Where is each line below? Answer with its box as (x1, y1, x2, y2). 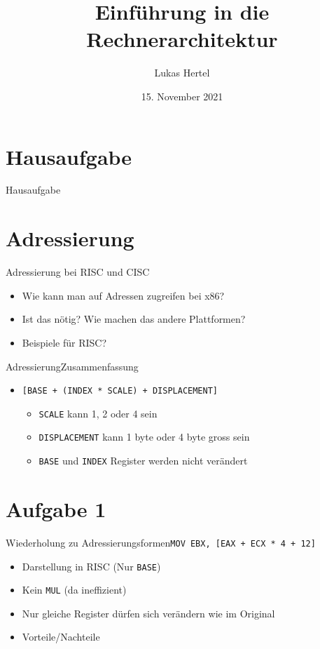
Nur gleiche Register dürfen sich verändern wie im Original (22, 605, 275, 620)
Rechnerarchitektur (86, 25, 278, 53)
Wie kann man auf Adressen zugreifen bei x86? (22, 288, 225, 302)
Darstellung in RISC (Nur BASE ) (22, 558, 161, 573)
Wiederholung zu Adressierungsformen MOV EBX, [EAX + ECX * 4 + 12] (6, 535, 316, 549)
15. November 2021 (141, 88, 223, 103)
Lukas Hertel (154, 65, 210, 80)
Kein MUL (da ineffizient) (22, 582, 127, 597)
